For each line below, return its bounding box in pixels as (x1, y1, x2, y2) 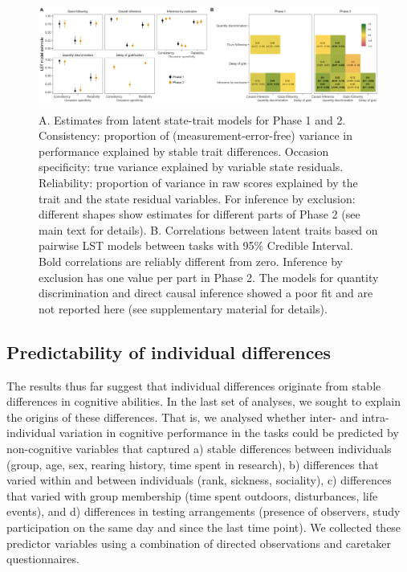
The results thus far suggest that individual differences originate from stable (6, 377, 381, 394)
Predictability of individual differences (6, 339, 332, 364)
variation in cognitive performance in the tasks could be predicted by (59, 424, 399, 441)
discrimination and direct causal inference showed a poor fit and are (39, 284, 373, 301)
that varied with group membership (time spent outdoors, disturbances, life (6, 487, 378, 504)
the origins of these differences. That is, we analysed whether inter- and (6, 408, 359, 425)
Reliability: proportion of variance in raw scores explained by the (39, 174, 358, 191)
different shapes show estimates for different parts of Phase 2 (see (39, 206, 360, 223)
